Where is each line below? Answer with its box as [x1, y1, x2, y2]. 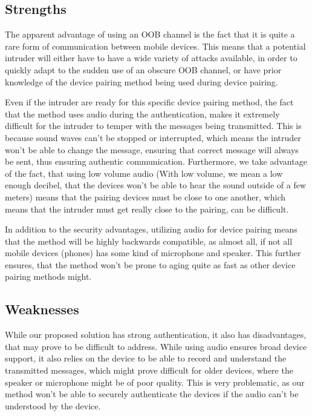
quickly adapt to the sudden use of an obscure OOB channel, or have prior [5, 63, 282, 76]
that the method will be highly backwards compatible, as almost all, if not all [5, 234, 293, 247]
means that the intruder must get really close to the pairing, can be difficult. [5, 202, 289, 215]
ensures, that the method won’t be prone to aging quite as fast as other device [5, 258, 296, 271]
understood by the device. [5, 399, 101, 412]
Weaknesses [5, 300, 79, 319]
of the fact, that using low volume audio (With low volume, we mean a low [5, 167, 283, 179]
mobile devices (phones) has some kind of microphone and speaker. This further [5, 246, 301, 259]
